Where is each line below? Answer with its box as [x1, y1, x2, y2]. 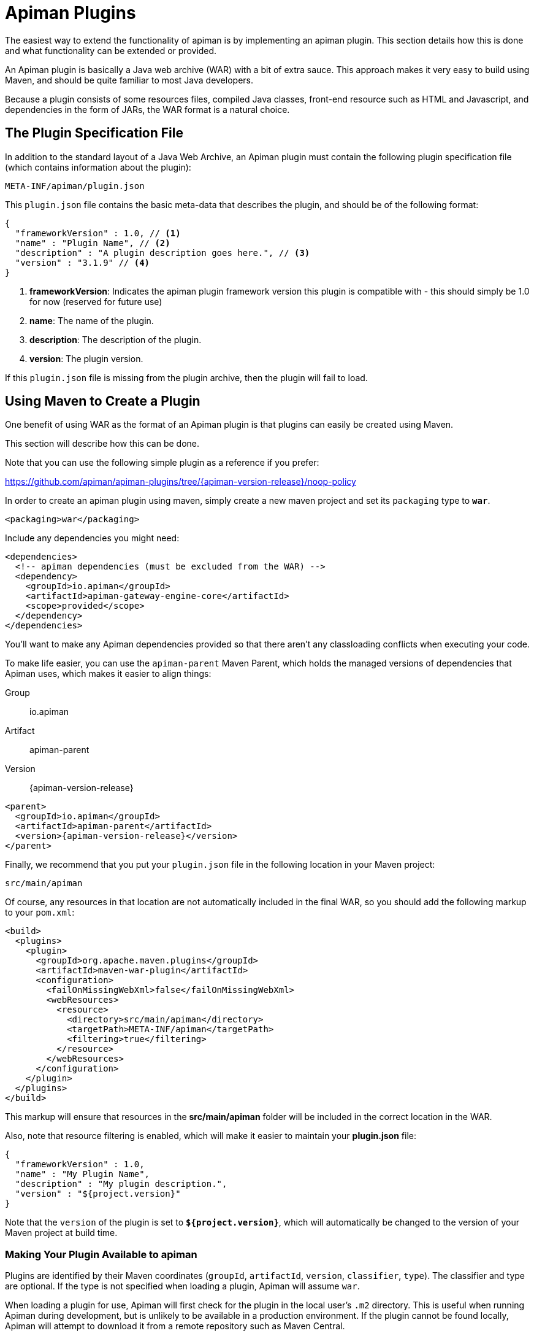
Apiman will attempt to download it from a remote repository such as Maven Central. [5, 1321, 345, 1332]
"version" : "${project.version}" [15, 1189, 181, 1199]
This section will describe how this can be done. [5, 438, 200, 449]
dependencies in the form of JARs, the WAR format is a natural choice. [5, 104, 290, 115]
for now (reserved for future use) [29, 296, 162, 307]
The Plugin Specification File [5, 125, 183, 141]
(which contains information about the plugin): [5, 161, 191, 172]
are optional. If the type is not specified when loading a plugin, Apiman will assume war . [5, 1281, 360, 1292]
